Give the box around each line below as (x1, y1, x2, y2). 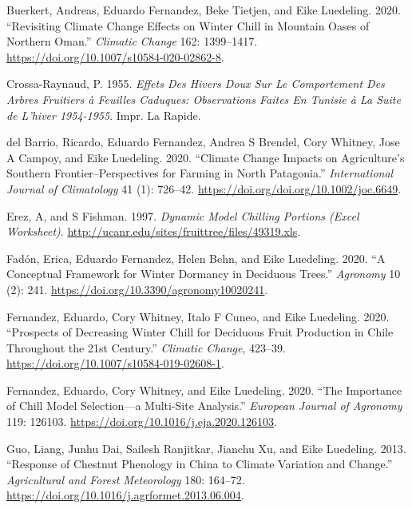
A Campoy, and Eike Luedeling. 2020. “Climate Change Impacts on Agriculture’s (6, 149, 405, 165)
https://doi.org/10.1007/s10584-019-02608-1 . (6, 355, 224, 372)
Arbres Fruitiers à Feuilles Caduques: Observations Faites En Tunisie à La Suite (6, 90, 401, 107)
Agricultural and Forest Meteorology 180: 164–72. (6, 471, 245, 487)
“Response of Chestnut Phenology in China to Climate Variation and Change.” (6, 455, 393, 472)
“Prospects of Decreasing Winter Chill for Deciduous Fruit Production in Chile (6, 324, 394, 340)
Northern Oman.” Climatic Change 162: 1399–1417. (6, 33, 258, 50)
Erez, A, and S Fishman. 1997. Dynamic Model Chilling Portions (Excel (6, 207, 359, 224)
